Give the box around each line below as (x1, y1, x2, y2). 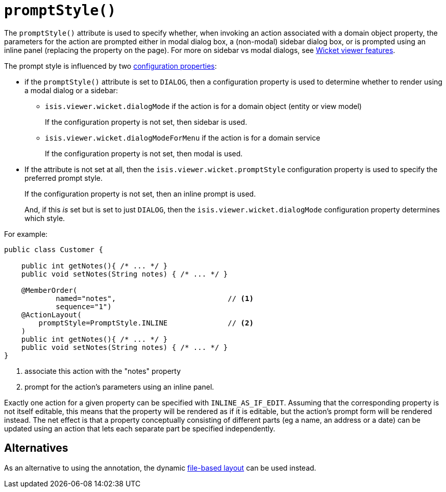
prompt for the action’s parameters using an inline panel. (24, 382, 214, 391)
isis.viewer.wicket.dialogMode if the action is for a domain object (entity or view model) (45, 101, 362, 111)
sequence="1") (56, 302, 112, 311)
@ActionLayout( (21, 310, 82, 319)
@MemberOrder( (21, 286, 78, 294)
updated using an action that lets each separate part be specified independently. (4, 424, 276, 433)
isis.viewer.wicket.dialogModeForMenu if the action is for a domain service (45, 133, 320, 142)
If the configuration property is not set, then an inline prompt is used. (24, 189, 256, 198)
